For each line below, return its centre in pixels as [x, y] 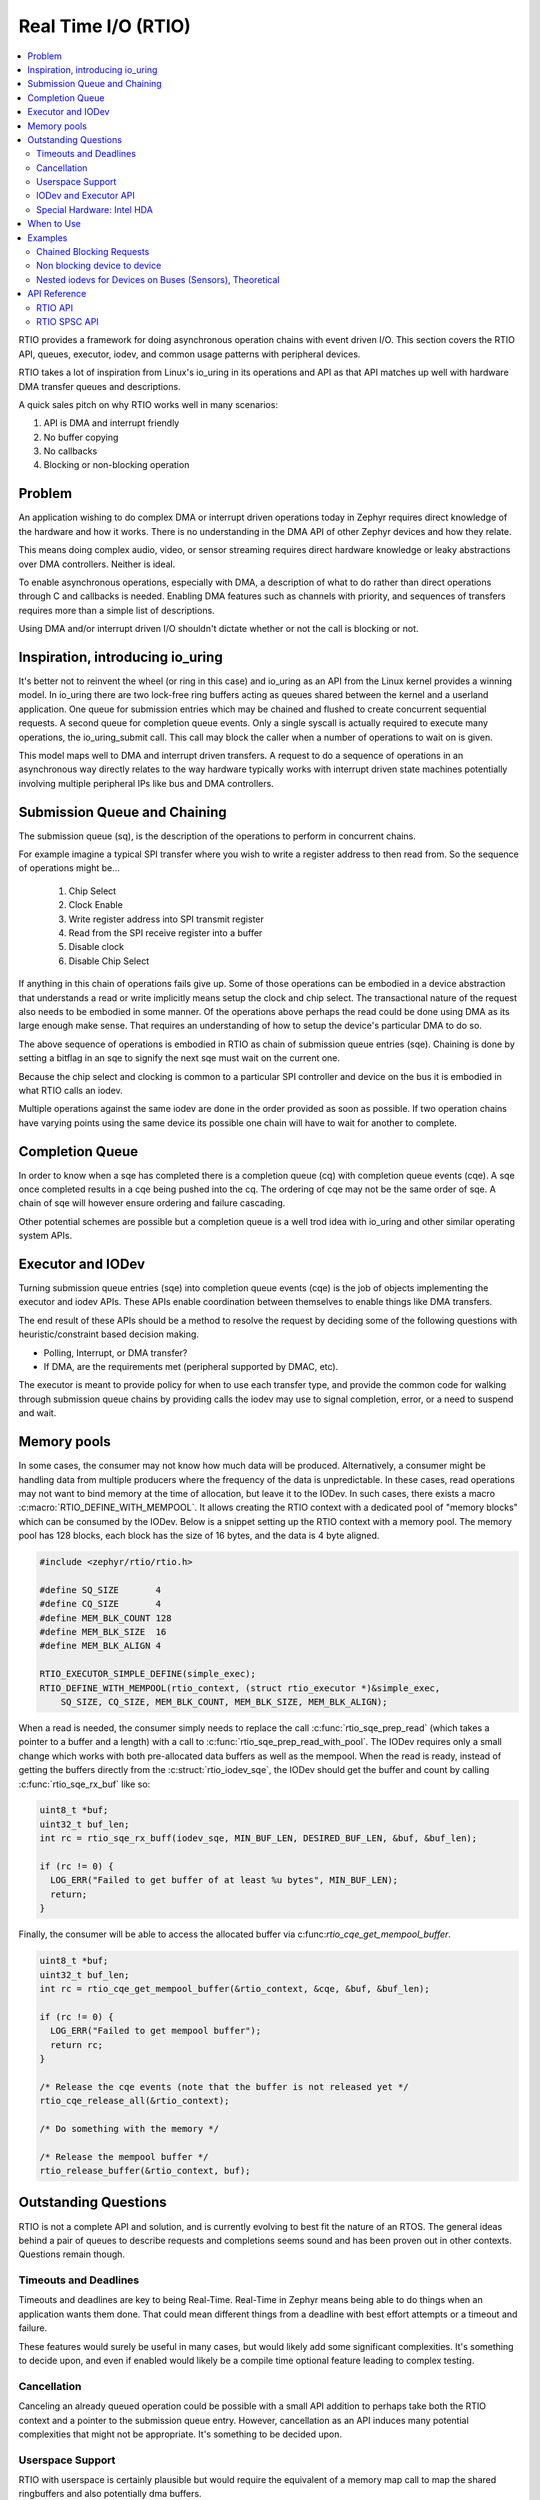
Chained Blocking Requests [93, 252]
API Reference [57, 294]
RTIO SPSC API [67, 321]
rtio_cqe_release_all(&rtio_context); [134, 2101]
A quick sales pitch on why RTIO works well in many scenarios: [148, 404]
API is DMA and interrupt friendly [111, 423]
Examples [47, 237]
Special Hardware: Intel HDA [95, 209]
